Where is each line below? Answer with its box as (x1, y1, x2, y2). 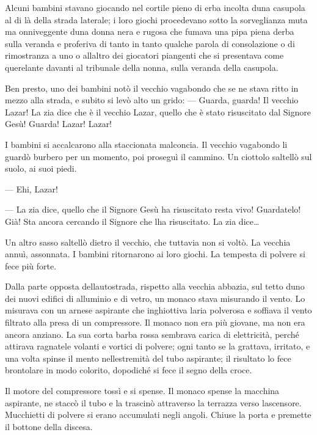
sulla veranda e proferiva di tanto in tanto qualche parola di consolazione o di (5, 37, 295, 49)
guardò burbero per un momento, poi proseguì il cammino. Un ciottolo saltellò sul (5, 150, 312, 163)
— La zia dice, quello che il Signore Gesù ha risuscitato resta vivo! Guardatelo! (5, 203, 301, 216)
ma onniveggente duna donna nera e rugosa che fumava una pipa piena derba (5, 25, 294, 38)
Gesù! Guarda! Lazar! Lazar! (5, 117, 112, 130)
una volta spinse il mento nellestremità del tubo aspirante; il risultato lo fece (5, 351, 291, 364)
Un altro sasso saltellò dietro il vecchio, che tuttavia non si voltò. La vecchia (5, 235, 291, 248)
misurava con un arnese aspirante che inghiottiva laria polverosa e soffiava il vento (5, 304, 312, 316)
